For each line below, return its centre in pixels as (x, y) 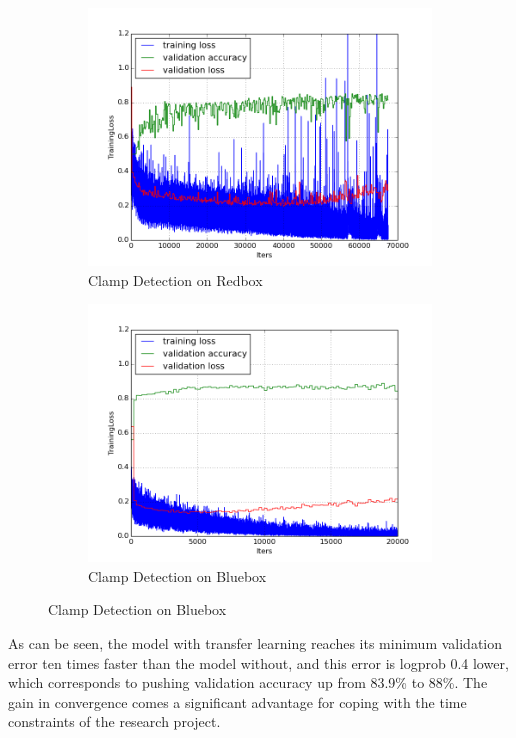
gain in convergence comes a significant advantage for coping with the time (237, 701)
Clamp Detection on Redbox (175, 279)
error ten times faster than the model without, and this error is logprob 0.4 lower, (258, 662)
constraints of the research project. (114, 721)
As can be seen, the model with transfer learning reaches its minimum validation (255, 642)
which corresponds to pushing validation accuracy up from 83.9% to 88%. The (248, 682)
